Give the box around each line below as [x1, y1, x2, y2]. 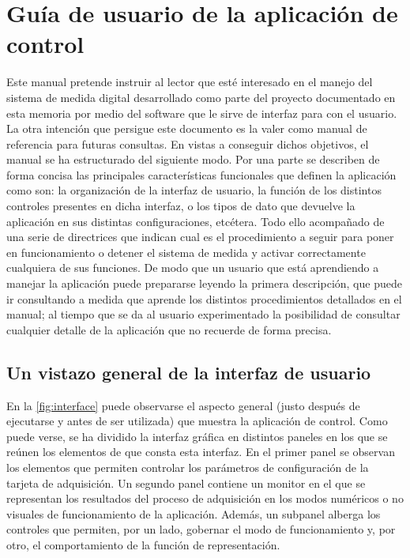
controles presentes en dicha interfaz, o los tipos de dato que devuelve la [6, 198, 355, 214]
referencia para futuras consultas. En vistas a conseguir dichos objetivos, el [6, 135, 369, 152]
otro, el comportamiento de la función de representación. [6, 536, 280, 552]
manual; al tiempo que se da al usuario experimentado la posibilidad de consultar [6, 306, 401, 322]
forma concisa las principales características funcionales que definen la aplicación [6, 166, 397, 183]
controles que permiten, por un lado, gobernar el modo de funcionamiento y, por [6, 521, 396, 537]
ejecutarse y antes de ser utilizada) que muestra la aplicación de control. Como [6, 413, 388, 429]
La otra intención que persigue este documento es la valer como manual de [6, 120, 367, 137]
